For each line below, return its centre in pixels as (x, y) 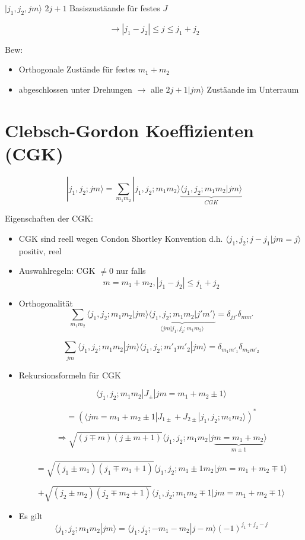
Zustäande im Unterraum (253, 89)
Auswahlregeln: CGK (57, 271)
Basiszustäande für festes (115, 8)
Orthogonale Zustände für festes (77, 69)
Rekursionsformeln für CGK (70, 375)
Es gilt (31, 515)
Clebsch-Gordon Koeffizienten (129, 130)
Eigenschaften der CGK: (49, 218)
